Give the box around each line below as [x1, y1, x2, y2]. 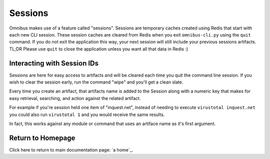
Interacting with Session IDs [9, 59, 99, 67]
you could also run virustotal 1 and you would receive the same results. [9, 111, 165, 117]
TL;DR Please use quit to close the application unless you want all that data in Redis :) [9, 45, 188, 52]
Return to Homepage [9, 133, 75, 142]
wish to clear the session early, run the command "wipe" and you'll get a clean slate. [9, 79, 183, 85]
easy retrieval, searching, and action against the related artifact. [9, 95, 141, 101]
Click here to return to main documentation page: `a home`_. [9, 146, 133, 152]
